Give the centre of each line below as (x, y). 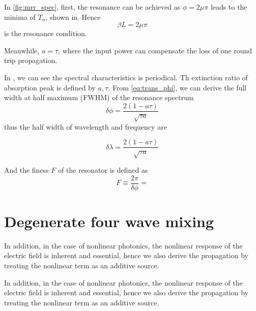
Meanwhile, (22, 50)
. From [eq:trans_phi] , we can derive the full (177, 87)
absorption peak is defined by (50, 87)
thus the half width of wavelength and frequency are (86, 126)
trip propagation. (31, 60)
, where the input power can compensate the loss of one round (155, 50)
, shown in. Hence (73, 17)
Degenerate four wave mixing (109, 221)
